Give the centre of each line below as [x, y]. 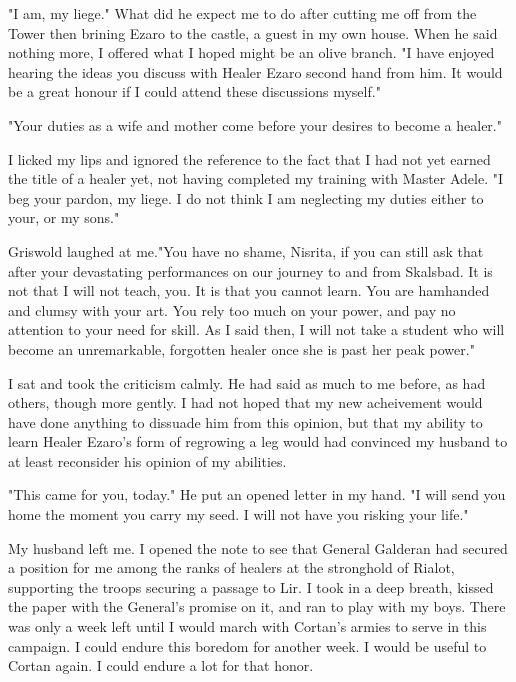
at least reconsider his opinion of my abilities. [147, 460]
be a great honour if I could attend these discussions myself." [194, 91]
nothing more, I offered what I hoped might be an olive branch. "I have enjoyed [251, 52]
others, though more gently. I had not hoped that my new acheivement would [245, 402]
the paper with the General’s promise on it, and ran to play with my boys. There [257, 606]
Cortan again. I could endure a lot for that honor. [161, 665]
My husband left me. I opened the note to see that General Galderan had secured [258, 547]
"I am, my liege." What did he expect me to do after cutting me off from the [242, 13]
